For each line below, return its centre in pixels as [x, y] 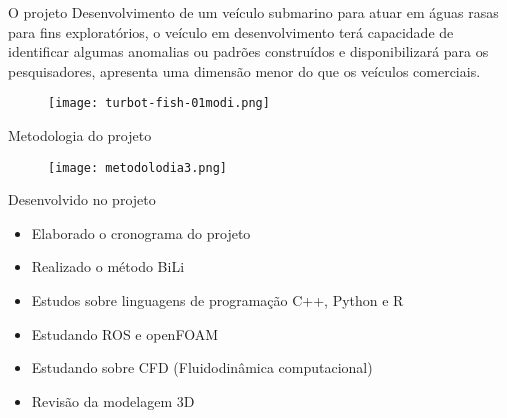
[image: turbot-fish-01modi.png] [159, 103]
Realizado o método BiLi [108, 266]
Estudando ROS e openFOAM [124, 333]
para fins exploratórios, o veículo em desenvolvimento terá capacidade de [231, 31]
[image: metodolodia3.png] [137, 167]
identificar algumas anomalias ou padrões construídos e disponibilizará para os [248, 51]
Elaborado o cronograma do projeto [141, 232]
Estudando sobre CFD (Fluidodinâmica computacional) [202, 367]
